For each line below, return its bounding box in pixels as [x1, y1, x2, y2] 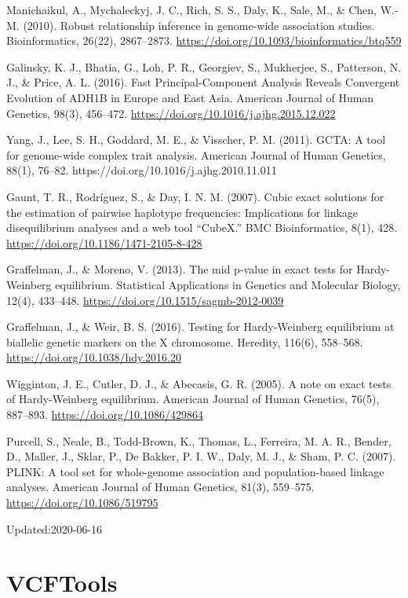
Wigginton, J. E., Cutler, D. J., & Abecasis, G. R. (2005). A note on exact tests [6, 375, 392, 391]
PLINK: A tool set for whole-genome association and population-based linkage [6, 463, 384, 479]
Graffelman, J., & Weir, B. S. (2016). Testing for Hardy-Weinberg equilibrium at [6, 318, 395, 335]
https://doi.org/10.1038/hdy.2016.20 [6, 349, 182, 365]
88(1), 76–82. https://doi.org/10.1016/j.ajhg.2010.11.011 [6, 162, 277, 178]
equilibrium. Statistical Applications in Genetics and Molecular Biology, [55, 276, 401, 292]
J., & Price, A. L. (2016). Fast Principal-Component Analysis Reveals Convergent [6, 74, 400, 90]
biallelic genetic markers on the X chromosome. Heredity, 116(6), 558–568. [6, 333, 363, 350]
